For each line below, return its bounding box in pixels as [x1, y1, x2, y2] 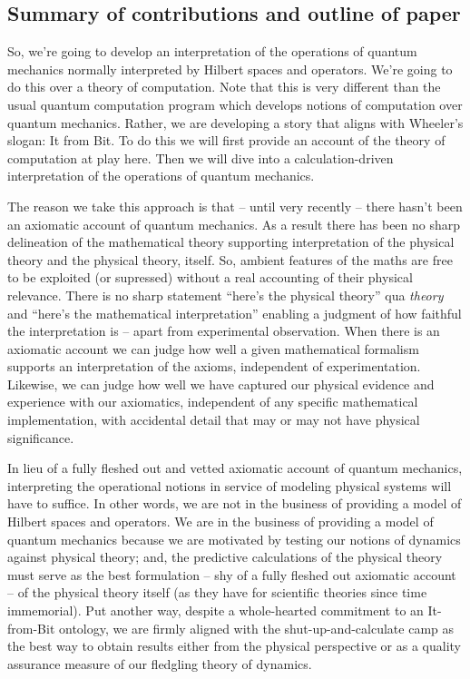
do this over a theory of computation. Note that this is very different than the [7, 77, 441, 96]
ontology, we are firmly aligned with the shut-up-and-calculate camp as [59, 618, 455, 637]
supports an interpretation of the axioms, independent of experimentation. [7, 357, 421, 376]
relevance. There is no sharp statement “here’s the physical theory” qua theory [7, 285, 444, 304]
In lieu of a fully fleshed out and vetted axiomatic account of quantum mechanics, [7, 458, 463, 477]
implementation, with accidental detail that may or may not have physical [7, 410, 420, 429]
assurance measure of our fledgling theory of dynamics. [7, 654, 312, 673]
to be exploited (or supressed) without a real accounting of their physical [7, 268, 413, 287]
